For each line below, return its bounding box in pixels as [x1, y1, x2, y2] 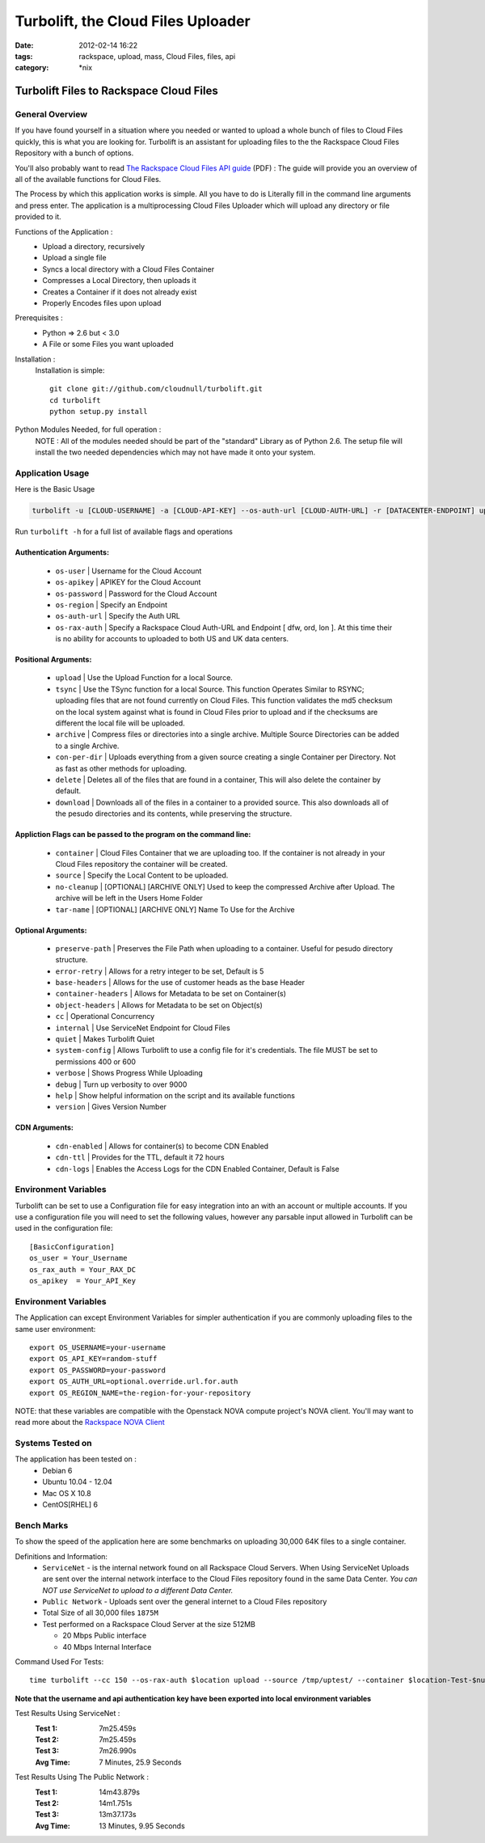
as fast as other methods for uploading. [55, 763, 188, 773]
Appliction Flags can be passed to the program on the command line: [15, 830, 251, 839]
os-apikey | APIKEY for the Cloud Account [55, 577, 201, 587]
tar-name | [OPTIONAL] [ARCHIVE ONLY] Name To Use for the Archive [55, 904, 295, 914]
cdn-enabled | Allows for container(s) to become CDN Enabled [55, 1141, 269, 1151]
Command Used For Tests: [15, 1657, 104, 1667]
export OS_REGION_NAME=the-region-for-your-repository [29, 1388, 251, 1397]
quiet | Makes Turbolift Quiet [55, 1034, 155, 1044]
